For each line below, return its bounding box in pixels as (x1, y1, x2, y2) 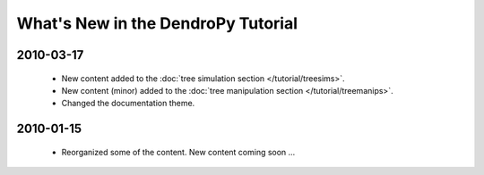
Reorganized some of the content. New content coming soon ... (61, 146, 296, 157)
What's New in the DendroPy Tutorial (16, 13, 298, 33)
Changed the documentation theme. (61, 98, 195, 109)
